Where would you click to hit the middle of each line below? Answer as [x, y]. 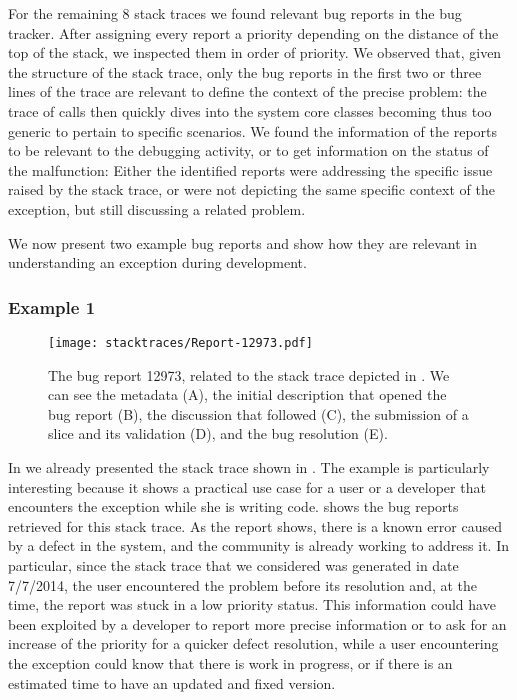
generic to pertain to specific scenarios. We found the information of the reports [253, 130]
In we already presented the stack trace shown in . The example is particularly [249, 466]
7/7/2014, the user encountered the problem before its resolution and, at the [243, 584]
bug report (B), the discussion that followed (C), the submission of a [258, 413]
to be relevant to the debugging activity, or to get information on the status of [248, 150]
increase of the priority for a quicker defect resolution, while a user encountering [253, 643]
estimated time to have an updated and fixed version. [172, 682]
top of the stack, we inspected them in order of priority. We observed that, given [255, 52]
